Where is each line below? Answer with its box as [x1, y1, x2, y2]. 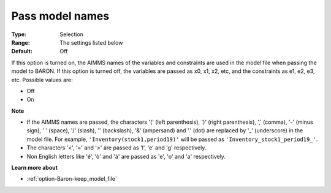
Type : [11, 31, 27, 38]
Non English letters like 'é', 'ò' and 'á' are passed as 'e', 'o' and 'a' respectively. [26, 153, 226, 160]
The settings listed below [59, 39, 123, 46]
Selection [59, 31, 84, 38]
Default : [11, 48, 33, 55]
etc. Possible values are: [11, 76, 73, 83]
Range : [11, 39, 30, 46]
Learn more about [11, 164, 58, 172]
